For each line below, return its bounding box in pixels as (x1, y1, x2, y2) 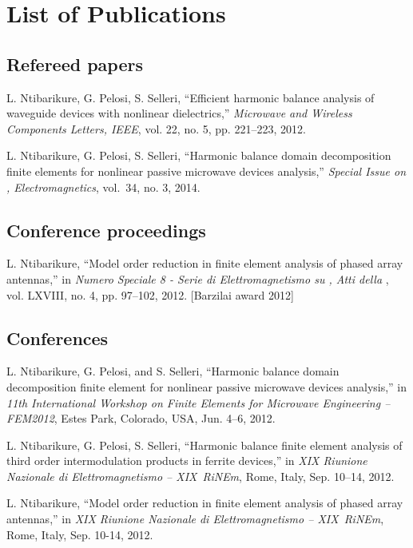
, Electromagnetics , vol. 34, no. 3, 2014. (6, 178, 201, 195)
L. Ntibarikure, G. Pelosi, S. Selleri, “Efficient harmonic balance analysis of (6, 89, 375, 105)
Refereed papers (6, 51, 143, 76)
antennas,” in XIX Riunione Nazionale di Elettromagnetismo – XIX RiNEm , (6, 510, 384, 527)
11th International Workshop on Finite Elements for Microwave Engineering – (6, 394, 391, 411)
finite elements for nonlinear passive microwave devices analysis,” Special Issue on (6, 162, 407, 179)
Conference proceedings (6, 217, 206, 242)
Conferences (6, 325, 109, 350)
